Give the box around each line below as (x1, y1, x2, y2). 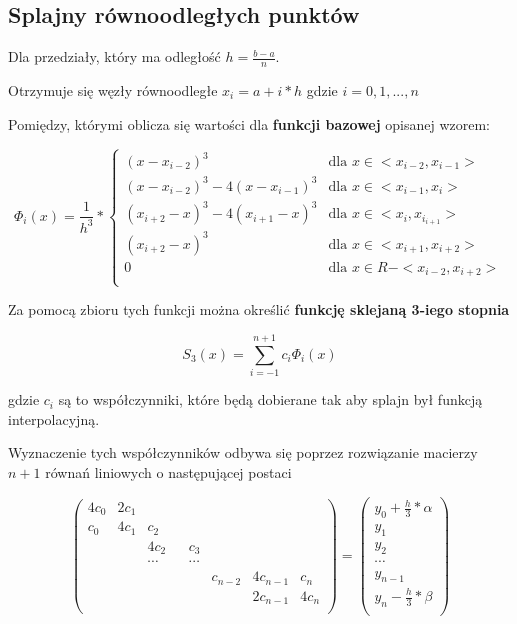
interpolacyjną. (8, 408, 100, 429)
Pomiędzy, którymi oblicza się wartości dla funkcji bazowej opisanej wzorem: (8, 113, 491, 134)
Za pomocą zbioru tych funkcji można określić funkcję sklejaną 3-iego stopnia (8, 299, 510, 320)
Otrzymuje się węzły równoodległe (8, 80, 218, 101)
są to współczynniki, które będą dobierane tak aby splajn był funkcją (58, 389, 483, 410)
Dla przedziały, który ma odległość (8, 46, 221, 67)
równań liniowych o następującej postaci (45, 461, 292, 482)
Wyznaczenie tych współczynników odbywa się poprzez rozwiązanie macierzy (8, 442, 478, 463)
